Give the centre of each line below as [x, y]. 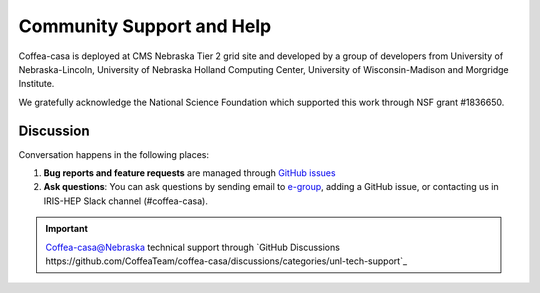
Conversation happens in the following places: [114, 154]
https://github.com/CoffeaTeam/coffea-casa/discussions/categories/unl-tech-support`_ [226, 261]
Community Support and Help [145, 26]
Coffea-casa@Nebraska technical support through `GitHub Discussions [192, 247]
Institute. [36, 84]
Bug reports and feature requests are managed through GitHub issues [189, 173]
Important [67, 229]
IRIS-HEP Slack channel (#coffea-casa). [126, 201]
